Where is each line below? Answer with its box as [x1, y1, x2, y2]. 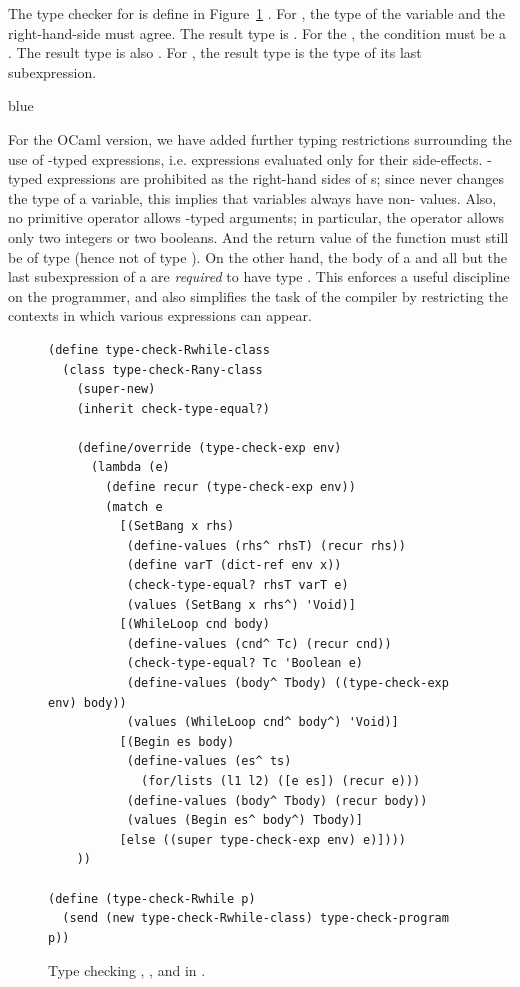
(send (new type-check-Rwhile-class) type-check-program [62, 911, 449, 926]
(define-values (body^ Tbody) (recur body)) [126, 793, 428, 808]
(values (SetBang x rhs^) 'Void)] [126, 597, 356, 612]
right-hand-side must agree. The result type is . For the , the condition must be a [8, 22, 507, 43]
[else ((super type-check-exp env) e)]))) [119, 832, 406, 847]
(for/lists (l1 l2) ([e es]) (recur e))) [141, 773, 421, 788]
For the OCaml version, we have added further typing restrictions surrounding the [8, 128, 512, 149]
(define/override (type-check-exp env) [76, 440, 342, 455]
